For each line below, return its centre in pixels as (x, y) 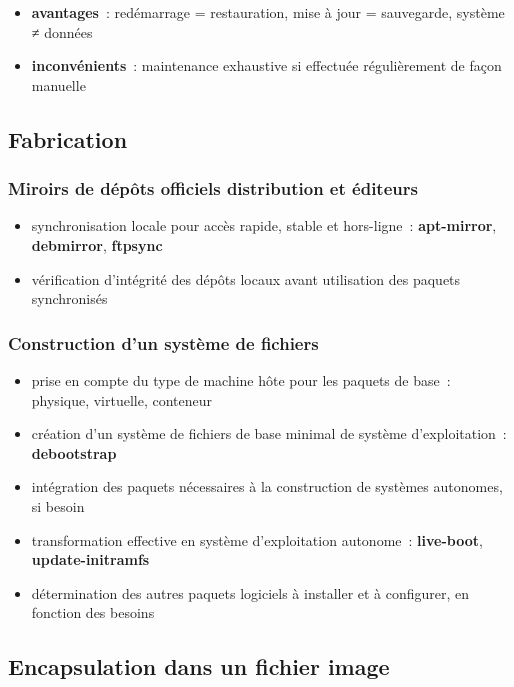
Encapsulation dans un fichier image (199, 666)
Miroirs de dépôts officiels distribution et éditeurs (213, 188)
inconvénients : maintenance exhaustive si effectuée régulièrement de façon (266, 65)
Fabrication (68, 138)
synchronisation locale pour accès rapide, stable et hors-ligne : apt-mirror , (264, 225)
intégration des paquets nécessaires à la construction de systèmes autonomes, (267, 486)
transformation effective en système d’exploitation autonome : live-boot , (257, 539)
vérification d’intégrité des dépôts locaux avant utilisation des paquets (246, 278)
